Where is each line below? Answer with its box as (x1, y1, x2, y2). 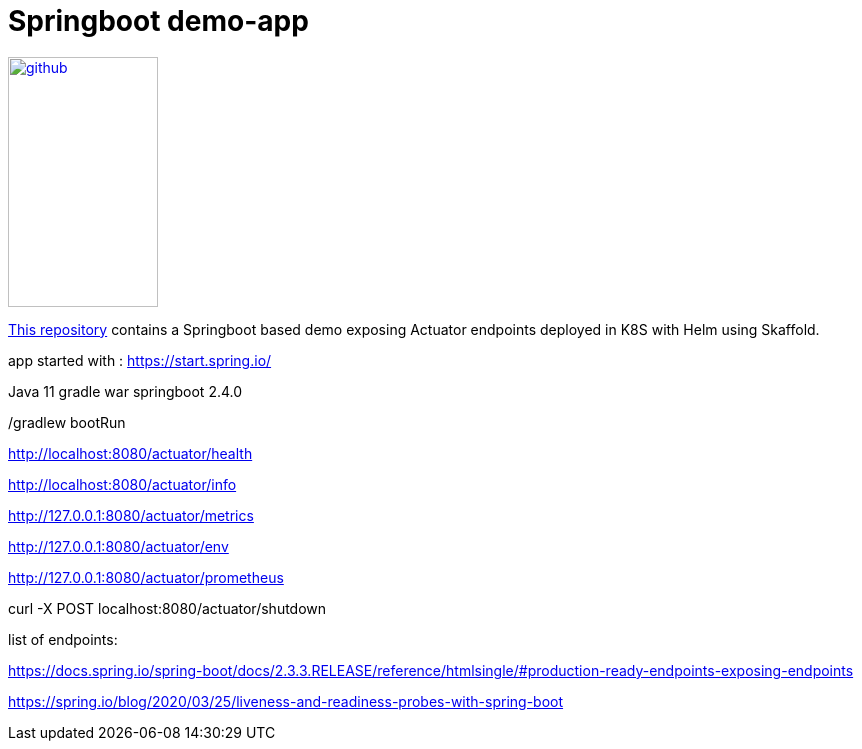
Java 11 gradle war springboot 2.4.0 (8, 382, 243, 400)
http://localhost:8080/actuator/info (8, 475, 237, 493)
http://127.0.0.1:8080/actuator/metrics (8, 506, 254, 524)
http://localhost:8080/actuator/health (8, 444, 253, 462)
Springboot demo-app (8, 4, 309, 38)
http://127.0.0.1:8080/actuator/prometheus (8, 568, 284, 586)
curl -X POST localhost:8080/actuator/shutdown (8, 599, 327, 617)
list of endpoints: (8, 630, 118, 648)
